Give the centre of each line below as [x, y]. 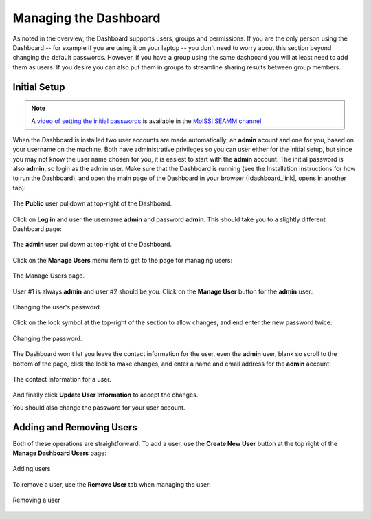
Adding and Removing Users [75, 427]
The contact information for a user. [62, 379]
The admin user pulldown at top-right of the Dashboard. [92, 245]
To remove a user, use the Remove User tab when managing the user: [112, 484]
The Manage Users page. [49, 276]
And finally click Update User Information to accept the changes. [105, 395]
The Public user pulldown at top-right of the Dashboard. [92, 203]
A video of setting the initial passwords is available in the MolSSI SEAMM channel [146, 121]
